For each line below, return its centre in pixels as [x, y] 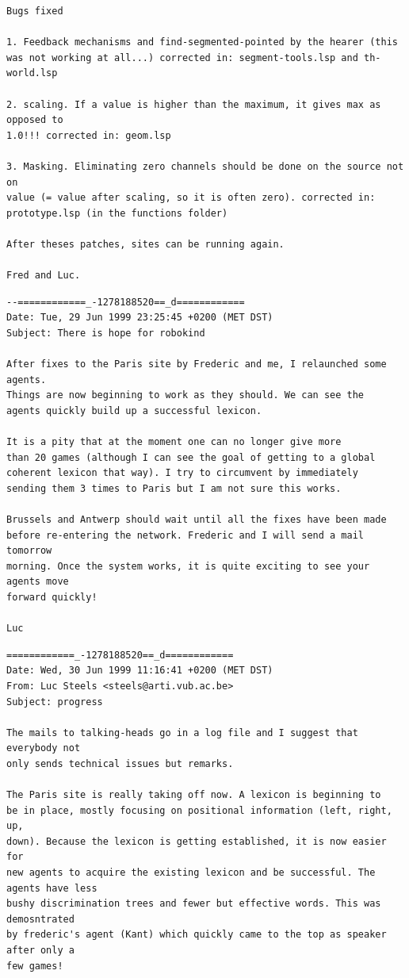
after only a [40, 951]
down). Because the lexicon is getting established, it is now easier [197, 841]
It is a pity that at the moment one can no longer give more [174, 442]
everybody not [44, 748]
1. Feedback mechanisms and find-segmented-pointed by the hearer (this [202, 42]
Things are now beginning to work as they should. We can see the [185, 395]
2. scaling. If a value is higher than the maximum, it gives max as [194, 104]
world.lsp [32, 73]
